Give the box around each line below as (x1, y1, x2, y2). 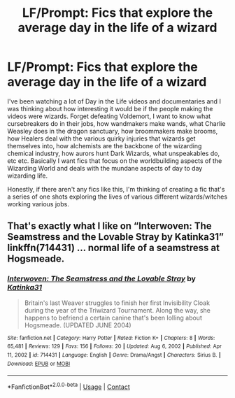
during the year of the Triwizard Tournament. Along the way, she (24, 306, 211, 314)
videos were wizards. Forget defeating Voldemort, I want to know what (7, 112, 211, 120)
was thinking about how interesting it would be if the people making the (7, 104, 213, 113)
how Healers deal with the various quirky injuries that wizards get (7, 134, 196, 143)
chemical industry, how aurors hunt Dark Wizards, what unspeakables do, (7, 149, 220, 157)
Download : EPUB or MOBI (7, 360, 71, 367)
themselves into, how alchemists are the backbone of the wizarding (7, 141, 202, 150)
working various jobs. (7, 199, 70, 208)
